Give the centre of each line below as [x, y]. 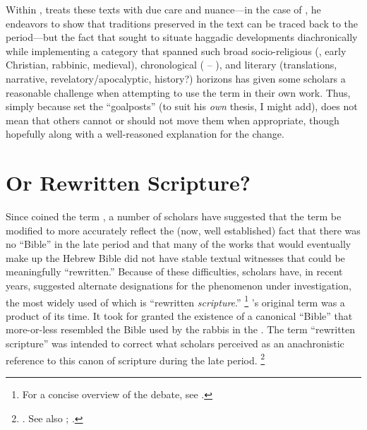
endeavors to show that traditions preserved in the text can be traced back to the [182, 23]
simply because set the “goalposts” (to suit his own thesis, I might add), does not [182, 106]
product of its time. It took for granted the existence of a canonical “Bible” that [179, 315]
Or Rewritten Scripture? [128, 183]
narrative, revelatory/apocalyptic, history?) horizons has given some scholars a [176, 78]
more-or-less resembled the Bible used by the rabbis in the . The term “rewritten [181, 329]
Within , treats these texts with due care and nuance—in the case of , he [163, 9]
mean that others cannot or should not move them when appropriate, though [173, 120]
